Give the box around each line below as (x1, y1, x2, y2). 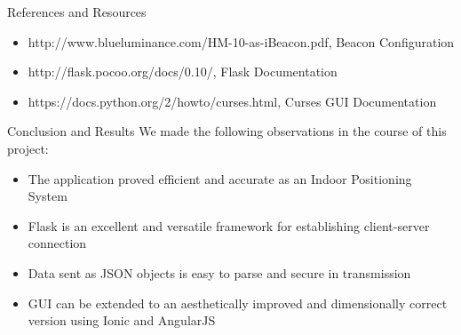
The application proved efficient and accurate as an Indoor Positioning (28, 169, 412, 187)
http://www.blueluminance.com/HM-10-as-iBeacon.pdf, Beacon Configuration (28, 32, 455, 51)
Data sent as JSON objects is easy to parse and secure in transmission (28, 263, 411, 282)
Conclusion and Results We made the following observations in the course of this (7, 122, 447, 140)
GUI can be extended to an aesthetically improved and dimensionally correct (28, 293, 448, 312)
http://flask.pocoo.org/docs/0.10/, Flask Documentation (28, 62, 338, 81)
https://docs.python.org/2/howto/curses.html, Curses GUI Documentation (28, 92, 437, 110)
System (28, 187, 68, 205)
